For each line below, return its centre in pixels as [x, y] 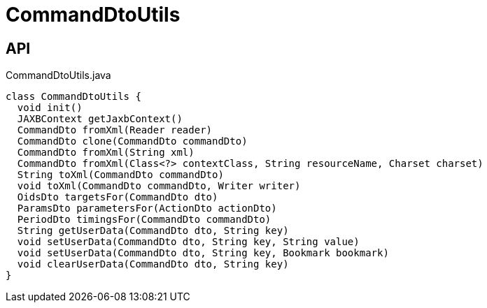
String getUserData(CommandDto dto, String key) [153, 231]
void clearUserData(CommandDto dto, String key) [153, 264]
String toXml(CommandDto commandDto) [120, 175]
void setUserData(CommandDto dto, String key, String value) [188, 242]
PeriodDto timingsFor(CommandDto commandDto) [144, 220]
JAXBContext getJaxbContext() [100, 119]
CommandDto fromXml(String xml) [106, 153]
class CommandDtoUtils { [73, 97]
